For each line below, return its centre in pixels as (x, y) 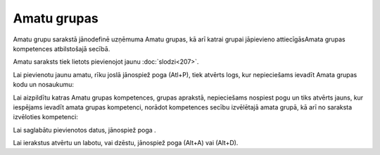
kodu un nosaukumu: (43, 85)
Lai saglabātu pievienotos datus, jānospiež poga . (84, 130)
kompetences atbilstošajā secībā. (62, 48)
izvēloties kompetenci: (46, 117)
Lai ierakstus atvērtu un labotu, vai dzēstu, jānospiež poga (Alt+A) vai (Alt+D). (126, 143)
